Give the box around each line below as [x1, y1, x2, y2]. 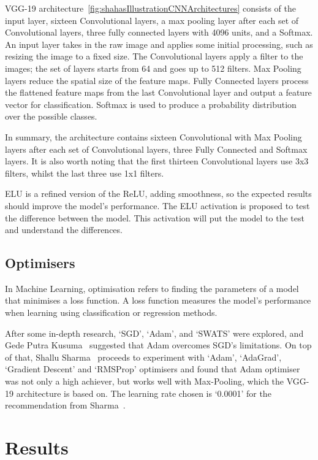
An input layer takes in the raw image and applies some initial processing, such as [5, 37, 313, 50]
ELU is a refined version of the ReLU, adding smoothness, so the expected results [5, 187, 312, 200]
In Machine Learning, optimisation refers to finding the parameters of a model [5, 282, 299, 294]
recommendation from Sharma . [5, 399, 126, 412]
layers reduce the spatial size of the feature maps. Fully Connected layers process [5, 74, 309, 86]
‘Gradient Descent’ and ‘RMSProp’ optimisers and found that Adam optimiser [5, 362, 300, 375]
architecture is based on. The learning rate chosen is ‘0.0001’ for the [16, 386, 271, 399]
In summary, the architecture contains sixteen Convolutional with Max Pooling [5, 130, 302, 143]
